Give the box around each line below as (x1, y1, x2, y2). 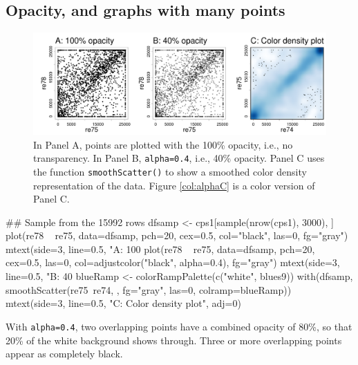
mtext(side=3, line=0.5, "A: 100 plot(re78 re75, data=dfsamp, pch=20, (6, 241, 315, 256)
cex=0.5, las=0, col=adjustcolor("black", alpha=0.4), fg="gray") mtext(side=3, (6, 255, 340, 270)
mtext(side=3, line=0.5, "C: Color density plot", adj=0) (6, 296, 241, 310)
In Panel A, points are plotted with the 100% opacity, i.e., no (33, 137, 293, 151)
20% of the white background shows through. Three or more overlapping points (6, 333, 342, 347)
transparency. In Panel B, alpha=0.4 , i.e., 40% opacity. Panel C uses (33, 151, 325, 165)
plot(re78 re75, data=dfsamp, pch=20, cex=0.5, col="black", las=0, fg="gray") (6, 228, 348, 243)
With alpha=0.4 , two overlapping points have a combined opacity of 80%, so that (6, 319, 352, 333)
